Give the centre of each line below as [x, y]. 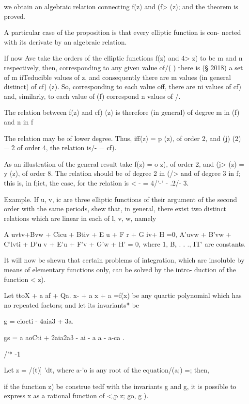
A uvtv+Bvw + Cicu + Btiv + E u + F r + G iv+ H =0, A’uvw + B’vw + [118, 234]
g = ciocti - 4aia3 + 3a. [39, 321]
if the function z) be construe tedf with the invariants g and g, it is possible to [120, 386]
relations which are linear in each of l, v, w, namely [80, 218]
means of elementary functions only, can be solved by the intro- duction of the [120, 270]
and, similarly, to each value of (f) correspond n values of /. [92, 96]
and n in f [19, 121]
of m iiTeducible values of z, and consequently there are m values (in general [117, 77]
